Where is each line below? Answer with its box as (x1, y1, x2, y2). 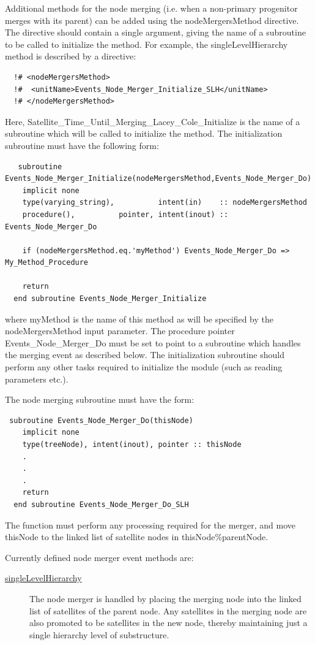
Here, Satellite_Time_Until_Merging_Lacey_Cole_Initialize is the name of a (5, 115, 300, 128)
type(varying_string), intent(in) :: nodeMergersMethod (22, 198, 307, 207)
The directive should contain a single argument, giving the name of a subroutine (5, 26, 306, 39)
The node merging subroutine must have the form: (5, 393, 195, 406)
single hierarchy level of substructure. (29, 628, 169, 641)
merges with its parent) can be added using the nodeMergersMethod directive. (5, 13, 299, 26)
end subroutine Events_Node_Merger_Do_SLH (13, 500, 189, 509)
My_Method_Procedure (5, 258, 89, 267)
